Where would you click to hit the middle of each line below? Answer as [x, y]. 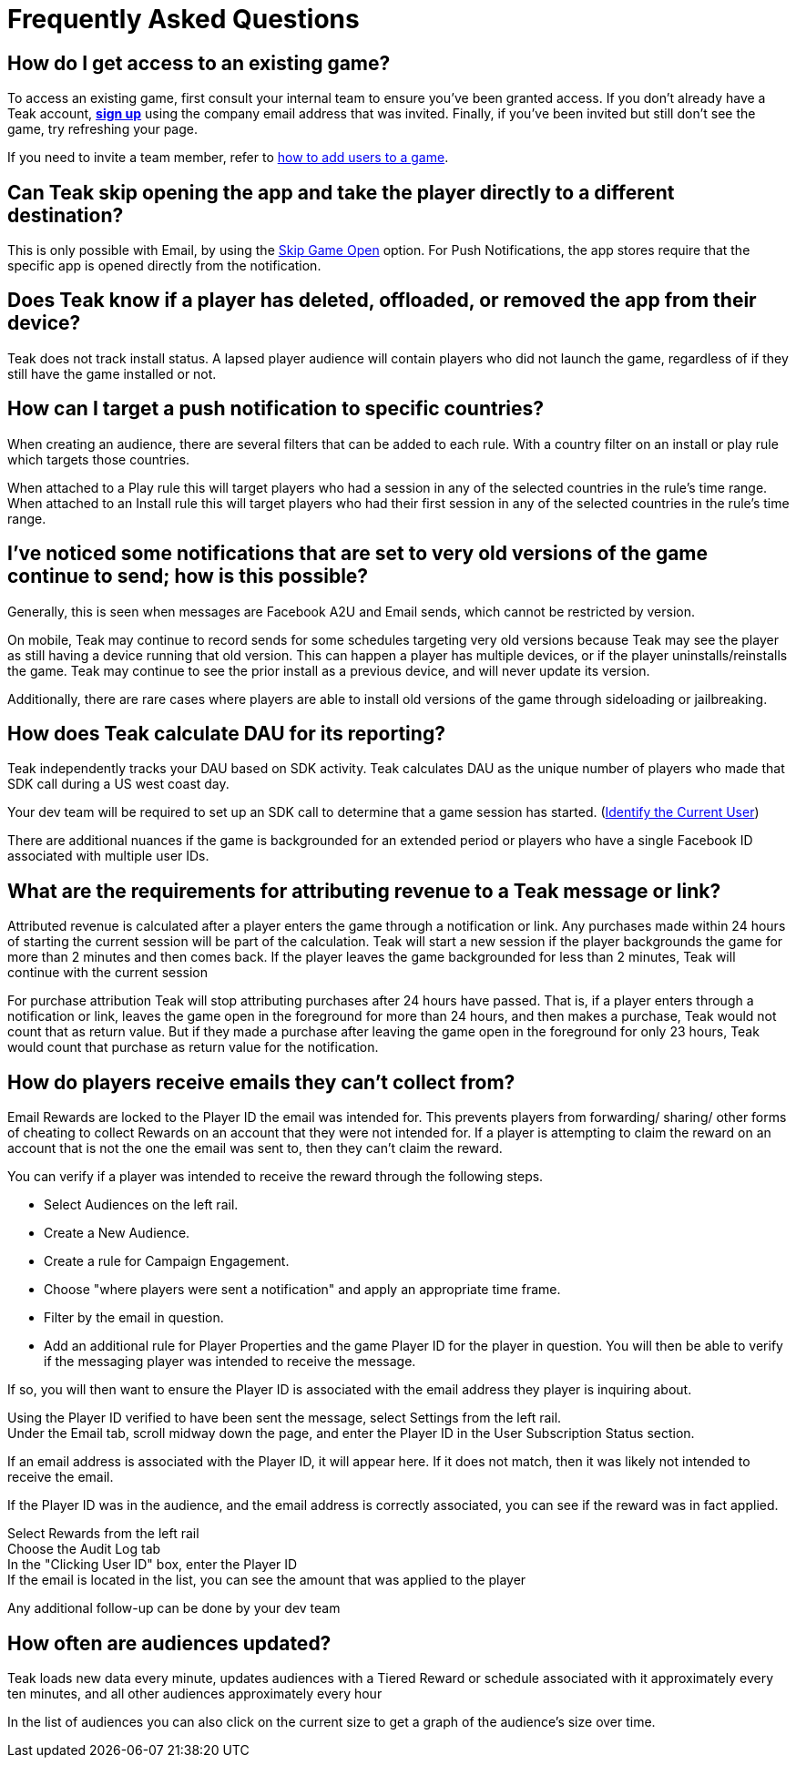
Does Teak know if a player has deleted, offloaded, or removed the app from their [382, 301]
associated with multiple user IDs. [108, 856]
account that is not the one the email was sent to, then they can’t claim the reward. [255, 1148]
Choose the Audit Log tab [84, 1549]
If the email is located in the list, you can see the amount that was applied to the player [267, 1580]
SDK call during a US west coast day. [118, 784]
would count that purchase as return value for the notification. [193, 1047]
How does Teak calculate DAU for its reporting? [226, 733]
